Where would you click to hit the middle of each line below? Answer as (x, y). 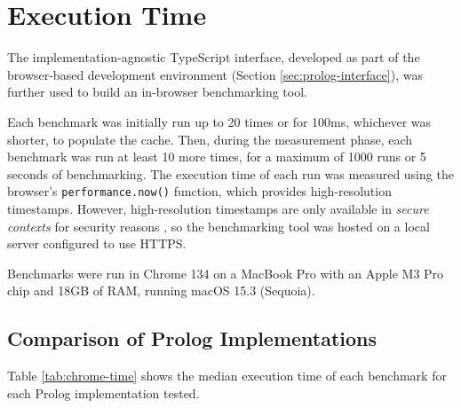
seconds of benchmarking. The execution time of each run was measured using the (230, 173)
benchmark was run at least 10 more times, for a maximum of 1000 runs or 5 (217, 157)
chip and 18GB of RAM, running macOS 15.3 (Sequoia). (161, 290)
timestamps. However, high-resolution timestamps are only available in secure (218, 208)
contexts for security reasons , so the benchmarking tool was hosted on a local (219, 226)
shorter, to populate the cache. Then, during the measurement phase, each (210, 139)
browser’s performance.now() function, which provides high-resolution (199, 191)
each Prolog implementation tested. (103, 392)
